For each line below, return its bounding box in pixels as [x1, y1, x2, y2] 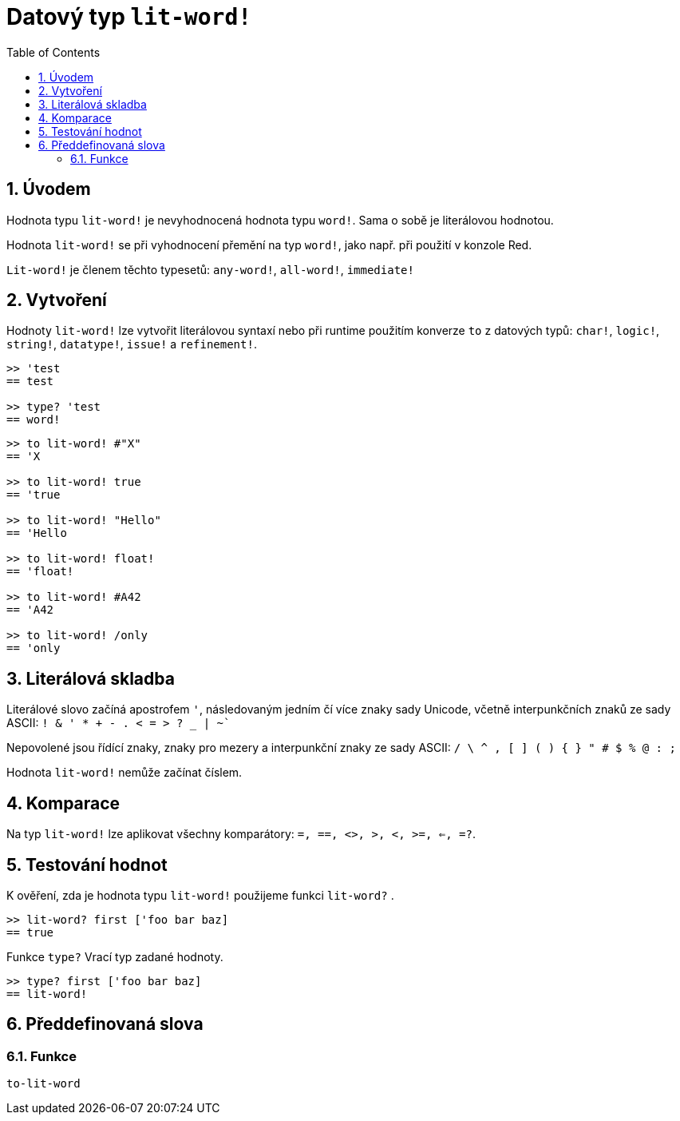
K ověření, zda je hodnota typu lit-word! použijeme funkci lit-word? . [6, 888, 394, 902]
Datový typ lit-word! [6, 3, 252, 30]
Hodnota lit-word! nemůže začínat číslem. [6, 765, 243, 780]
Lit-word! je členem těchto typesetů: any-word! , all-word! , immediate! [6, 262, 414, 276]
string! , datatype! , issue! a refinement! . [6, 337, 257, 352]
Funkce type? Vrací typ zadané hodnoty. [6, 949, 223, 964]
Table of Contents [6, 45, 101, 59]
